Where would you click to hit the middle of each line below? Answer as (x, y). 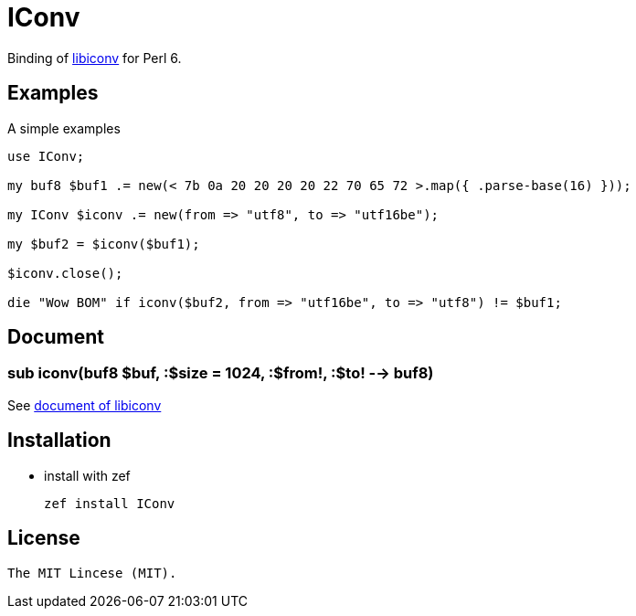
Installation (59, 441)
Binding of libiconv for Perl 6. (95, 58)
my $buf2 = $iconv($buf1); (104, 244)
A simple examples (64, 128)
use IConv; (46, 156)
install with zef (87, 475)
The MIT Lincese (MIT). (92, 573)
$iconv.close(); (65, 273)
